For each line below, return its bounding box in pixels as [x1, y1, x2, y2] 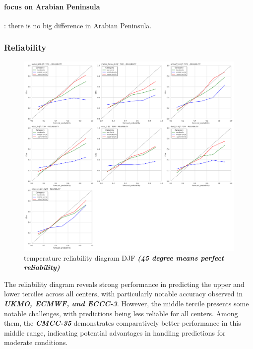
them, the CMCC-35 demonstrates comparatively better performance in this [4, 318, 241, 328]
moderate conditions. [4, 337, 68, 348]
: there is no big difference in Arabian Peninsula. [4, 20, 152, 30]
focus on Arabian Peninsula [4, 1, 100, 11]
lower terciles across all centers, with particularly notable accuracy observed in [4, 288, 243, 299]
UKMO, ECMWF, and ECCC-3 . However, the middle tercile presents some [4, 298, 249, 308]
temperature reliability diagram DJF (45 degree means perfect [24, 252, 224, 263]
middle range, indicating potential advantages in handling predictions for [4, 327, 226, 338]
